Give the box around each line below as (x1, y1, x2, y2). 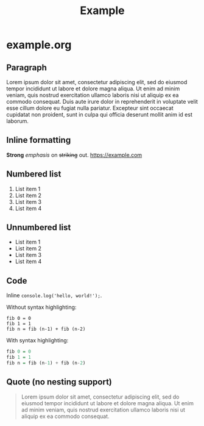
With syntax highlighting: (6, 337, 69, 344)
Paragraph (6, 62, 47, 73)
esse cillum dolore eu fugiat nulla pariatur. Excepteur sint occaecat (6, 104, 174, 112)
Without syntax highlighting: (6, 303, 77, 311)
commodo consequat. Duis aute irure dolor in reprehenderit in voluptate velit (6, 98, 198, 105)
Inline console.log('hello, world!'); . (6, 292, 102, 299)
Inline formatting (6, 135, 71, 145)
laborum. (6, 117, 29, 125)
